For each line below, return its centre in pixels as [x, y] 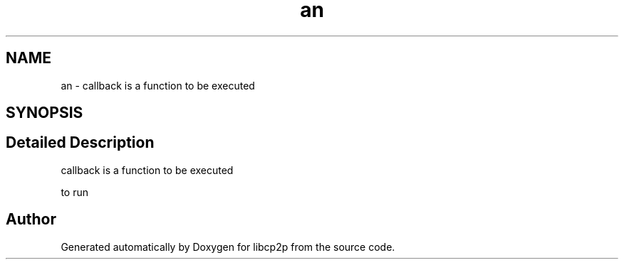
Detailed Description [80, 143]
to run [74, 192]
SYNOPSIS [45, 113]
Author [31, 220]
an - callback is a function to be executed [158, 85]
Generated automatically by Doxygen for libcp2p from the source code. [228, 247]
